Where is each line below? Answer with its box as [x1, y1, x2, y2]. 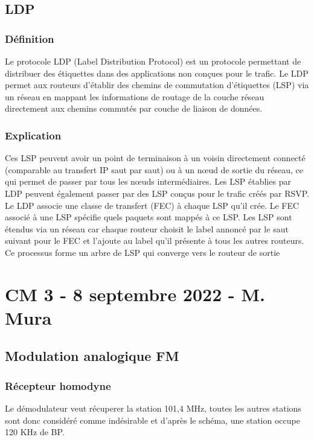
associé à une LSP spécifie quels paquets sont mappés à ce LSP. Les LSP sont [5, 211, 292, 223]
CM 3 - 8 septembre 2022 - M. [5, 281, 265, 306]
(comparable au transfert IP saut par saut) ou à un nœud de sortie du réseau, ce [5, 163, 303, 176]
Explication [5, 127, 62, 142]
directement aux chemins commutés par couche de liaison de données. [5, 102, 263, 115]
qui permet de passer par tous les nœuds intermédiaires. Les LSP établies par [5, 175, 291, 188]
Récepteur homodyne [5, 378, 111, 393]
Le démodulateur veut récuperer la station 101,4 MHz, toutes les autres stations [5, 402, 301, 415]
